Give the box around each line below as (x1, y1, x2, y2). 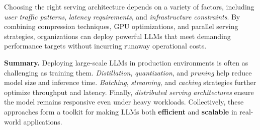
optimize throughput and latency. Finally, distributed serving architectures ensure (4, 86, 254, 97)
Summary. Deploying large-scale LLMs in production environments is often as (4, 57, 248, 67)
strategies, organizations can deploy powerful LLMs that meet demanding (4, 30, 231, 41)
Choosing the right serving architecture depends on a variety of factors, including (4, 1, 254, 11)
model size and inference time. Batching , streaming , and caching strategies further (4, 77, 256, 87)
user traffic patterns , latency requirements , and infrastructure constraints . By (4, 11, 240, 21)
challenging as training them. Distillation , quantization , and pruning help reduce (4, 67, 252, 77)
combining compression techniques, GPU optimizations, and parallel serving (4, 21, 238, 31)
